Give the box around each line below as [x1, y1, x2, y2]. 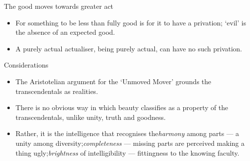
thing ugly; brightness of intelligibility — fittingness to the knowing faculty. [15, 147, 240, 158]
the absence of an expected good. [15, 27, 115, 37]
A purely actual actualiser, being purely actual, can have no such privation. [15, 43, 242, 53]
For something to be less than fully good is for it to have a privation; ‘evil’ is [15, 17, 246, 27]
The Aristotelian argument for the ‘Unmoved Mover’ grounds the [15, 76, 211, 86]
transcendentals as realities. [15, 86, 98, 96]
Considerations [4, 60, 49, 70]
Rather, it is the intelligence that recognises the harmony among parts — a [15, 128, 239, 138]
